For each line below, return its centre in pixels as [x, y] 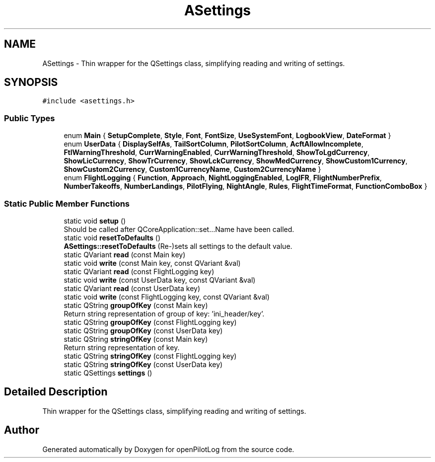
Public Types [30, 118]
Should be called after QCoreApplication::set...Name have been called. [179, 229]
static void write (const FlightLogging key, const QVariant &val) [167, 297]
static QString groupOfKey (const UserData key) [143, 330]
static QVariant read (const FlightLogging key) [139, 271]
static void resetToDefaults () [112, 237]
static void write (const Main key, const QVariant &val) [152, 263]
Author [22, 430]
